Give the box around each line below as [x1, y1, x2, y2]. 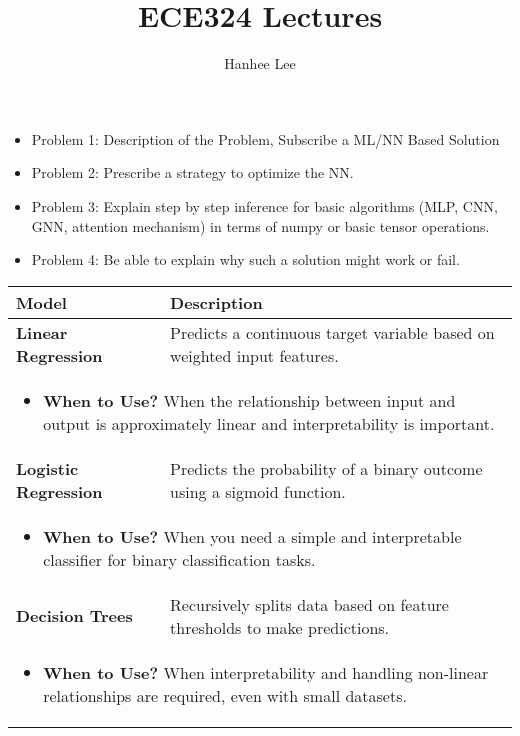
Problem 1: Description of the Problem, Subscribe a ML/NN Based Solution [31, 128, 500, 149]
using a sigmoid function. [170, 479, 346, 503]
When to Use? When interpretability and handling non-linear [43, 660, 489, 684]
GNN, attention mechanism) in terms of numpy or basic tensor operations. [31, 215, 490, 236]
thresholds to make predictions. [170, 615, 390, 639]
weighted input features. [170, 343, 339, 367]
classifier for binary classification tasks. [43, 547, 316, 571]
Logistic [16, 456, 79, 480]
